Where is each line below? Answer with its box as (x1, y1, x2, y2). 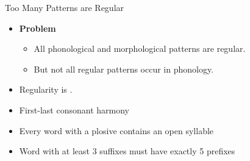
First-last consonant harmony (19, 103, 129, 116)
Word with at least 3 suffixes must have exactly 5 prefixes (19, 145, 235, 157)
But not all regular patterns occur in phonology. (34, 62, 214, 75)
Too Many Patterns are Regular (5, 1, 124, 13)
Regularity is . (19, 83, 73, 96)
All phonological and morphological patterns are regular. (34, 42, 246, 55)
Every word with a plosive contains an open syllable (19, 124, 214, 137)
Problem (19, 21, 56, 34)
